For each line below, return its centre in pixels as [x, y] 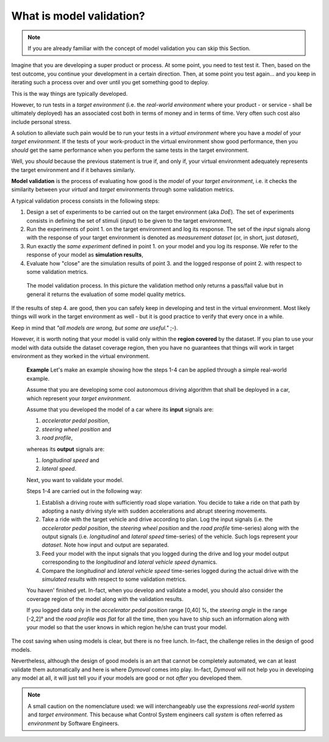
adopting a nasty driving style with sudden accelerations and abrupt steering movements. [154, 511]
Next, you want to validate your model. [75, 480]
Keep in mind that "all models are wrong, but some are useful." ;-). [94, 328]
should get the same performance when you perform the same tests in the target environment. [130, 150]
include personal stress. [41, 121]
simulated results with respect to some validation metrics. [114, 579]
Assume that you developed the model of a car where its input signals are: [120, 409]
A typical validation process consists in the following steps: [85, 201]
